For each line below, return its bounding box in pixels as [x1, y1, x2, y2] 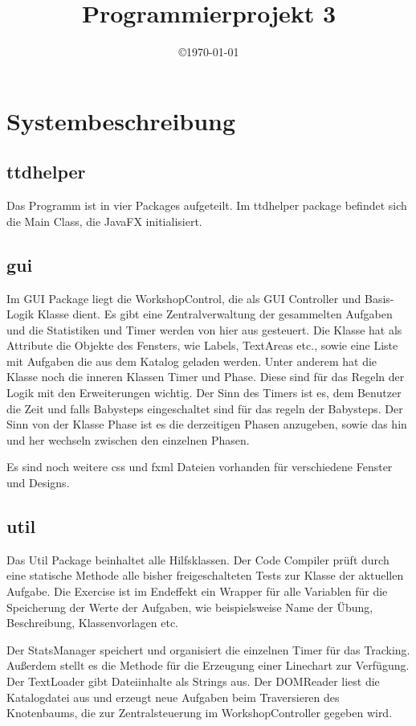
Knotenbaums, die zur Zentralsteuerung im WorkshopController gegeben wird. [6, 704, 393, 721]
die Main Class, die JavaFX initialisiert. [6, 212, 202, 229]
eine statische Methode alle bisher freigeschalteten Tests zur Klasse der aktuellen [6, 567, 404, 584]
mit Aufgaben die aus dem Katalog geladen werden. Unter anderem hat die [6, 352, 377, 369]
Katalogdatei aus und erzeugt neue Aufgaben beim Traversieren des [6, 688, 340, 705]
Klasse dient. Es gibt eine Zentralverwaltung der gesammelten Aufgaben [37, 306, 393, 322]
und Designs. [6, 474, 70, 491]
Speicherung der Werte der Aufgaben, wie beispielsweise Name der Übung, [6, 598, 373, 615]
